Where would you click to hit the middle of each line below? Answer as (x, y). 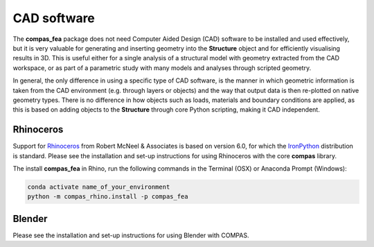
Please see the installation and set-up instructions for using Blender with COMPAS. (131, 235)
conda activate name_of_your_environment (99, 187)
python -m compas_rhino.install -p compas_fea (108, 197)
